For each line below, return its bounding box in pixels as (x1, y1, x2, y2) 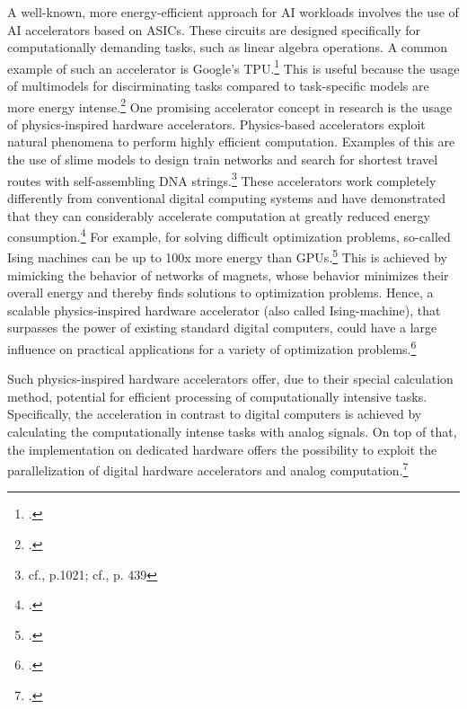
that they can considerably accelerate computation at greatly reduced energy (7, 206, 430, 225)
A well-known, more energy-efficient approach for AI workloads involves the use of (7, 3, 459, 21)
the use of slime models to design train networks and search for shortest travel (7, 150, 438, 169)
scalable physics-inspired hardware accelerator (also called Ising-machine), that (7, 300, 441, 319)
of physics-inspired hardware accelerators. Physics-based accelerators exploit (7, 114, 426, 133)
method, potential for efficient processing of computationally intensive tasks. (7, 386, 427, 405)
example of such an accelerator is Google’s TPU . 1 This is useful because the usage (7, 56, 460, 77)
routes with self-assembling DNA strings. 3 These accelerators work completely (7, 168, 436, 190)
